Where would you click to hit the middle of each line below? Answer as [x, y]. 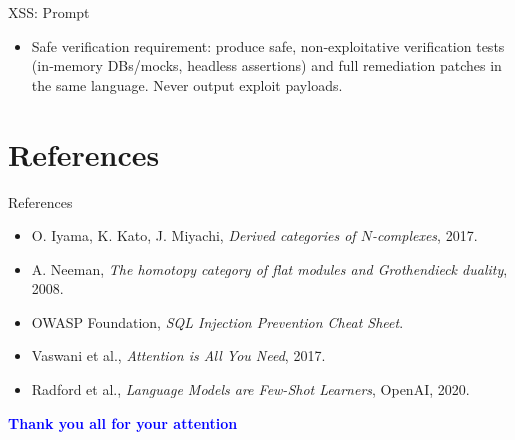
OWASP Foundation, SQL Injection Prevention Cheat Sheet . [217, 321]
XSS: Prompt [49, 12]
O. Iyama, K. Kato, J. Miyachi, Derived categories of [193, 235]
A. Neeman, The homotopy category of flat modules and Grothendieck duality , [269, 268]
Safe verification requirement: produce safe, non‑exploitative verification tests [268, 45]
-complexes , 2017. [424, 235]
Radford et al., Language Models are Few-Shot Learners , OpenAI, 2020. [250, 389]
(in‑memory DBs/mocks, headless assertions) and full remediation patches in [266, 65]
